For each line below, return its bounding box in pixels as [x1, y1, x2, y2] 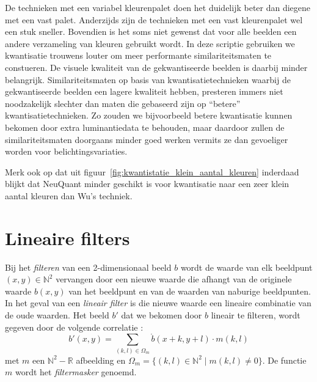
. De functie [262, 353, 307, 366]
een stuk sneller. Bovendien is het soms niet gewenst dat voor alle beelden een [5, 25, 297, 38]
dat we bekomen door [121, 309, 202, 321]
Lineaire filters [5, 225, 130, 250]
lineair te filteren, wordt [211, 309, 301, 321]
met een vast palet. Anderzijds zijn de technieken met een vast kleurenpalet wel [5, 13, 303, 26]
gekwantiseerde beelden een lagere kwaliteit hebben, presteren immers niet [5, 85, 283, 98]
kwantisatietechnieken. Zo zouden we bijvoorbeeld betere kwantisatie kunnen [5, 109, 293, 122]
